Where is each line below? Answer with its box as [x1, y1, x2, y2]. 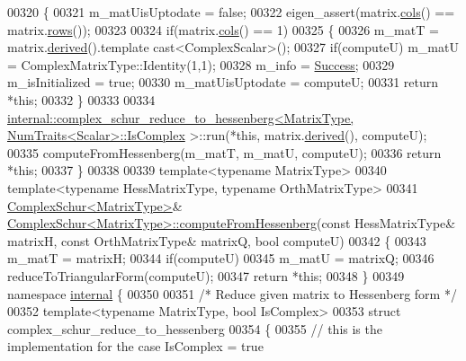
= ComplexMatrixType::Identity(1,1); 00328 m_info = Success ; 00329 [7, 55, 395, 74]
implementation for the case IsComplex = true [7, 337, 264, 356]
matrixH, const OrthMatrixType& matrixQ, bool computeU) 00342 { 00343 [7, 231, 426, 250]
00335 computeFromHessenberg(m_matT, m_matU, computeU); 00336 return [7, 143, 442, 162]
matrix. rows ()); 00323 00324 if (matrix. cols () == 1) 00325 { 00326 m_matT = [7, 20, 439, 39]
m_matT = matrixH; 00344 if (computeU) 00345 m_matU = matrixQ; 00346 [7, 249, 435, 268]
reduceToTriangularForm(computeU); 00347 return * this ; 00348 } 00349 [7, 266, 405, 285]
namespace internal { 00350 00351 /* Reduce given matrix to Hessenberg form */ [7, 284, 457, 303]
